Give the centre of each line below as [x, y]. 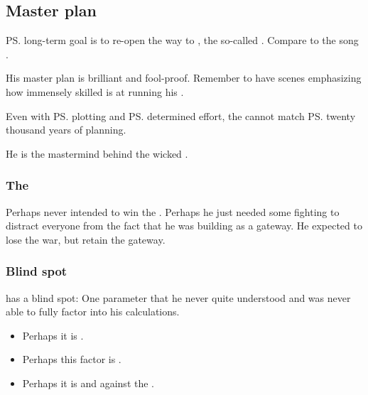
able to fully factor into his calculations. [93, 312]
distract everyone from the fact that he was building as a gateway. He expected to [184, 226]
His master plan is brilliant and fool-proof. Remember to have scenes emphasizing [184, 78]
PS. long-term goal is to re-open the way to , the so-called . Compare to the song [182, 40]
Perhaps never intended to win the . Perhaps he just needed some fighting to [173, 211]
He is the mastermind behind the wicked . [97, 153]
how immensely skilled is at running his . [95, 91]
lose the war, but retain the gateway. [86, 239]
